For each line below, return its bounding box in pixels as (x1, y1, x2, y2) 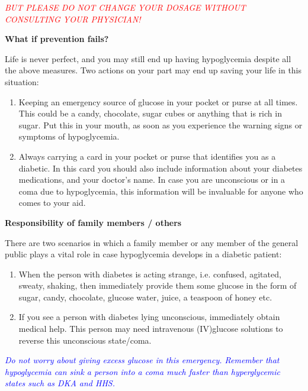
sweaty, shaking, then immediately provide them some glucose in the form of (18, 279, 297, 292)
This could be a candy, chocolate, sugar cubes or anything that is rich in (18, 107, 282, 119)
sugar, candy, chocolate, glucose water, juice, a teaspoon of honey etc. (18, 290, 272, 303)
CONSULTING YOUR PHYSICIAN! (5, 12, 141, 25)
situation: (5, 75, 39, 88)
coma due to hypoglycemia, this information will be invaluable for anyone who (18, 185, 303, 197)
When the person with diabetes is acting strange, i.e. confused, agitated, (18, 267, 281, 280)
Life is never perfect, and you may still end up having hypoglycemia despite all (5, 52, 291, 64)
